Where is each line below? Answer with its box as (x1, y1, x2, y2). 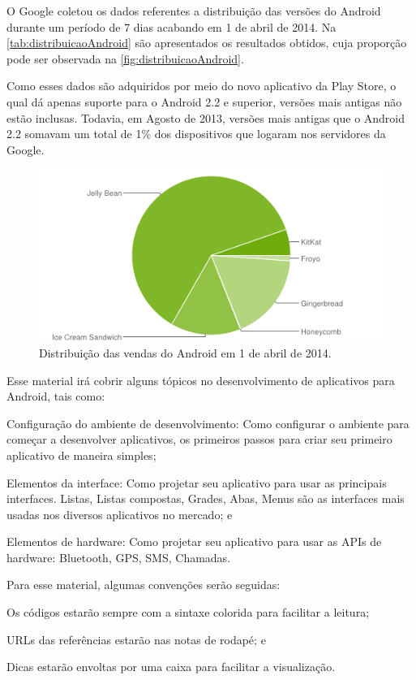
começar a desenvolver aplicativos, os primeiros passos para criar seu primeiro (6, 431, 392, 448)
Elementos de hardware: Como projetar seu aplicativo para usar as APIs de (6, 533, 382, 550)
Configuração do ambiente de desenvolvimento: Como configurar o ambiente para (6, 414, 410, 431)
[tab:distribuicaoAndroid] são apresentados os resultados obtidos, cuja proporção (6, 34, 407, 51)
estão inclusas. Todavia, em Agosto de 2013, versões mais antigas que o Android (6, 109, 405, 126)
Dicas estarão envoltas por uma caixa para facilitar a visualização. (6, 658, 336, 675)
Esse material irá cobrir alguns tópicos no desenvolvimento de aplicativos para (6, 371, 395, 388)
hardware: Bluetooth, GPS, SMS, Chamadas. (6, 548, 231, 565)
